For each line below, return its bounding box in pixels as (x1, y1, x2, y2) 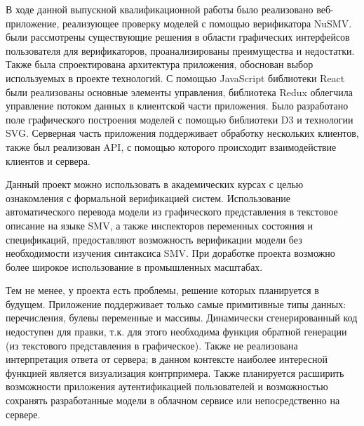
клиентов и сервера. (6, 153, 90, 168)
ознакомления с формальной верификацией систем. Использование (6, 190, 290, 205)
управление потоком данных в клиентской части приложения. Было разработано (6, 98, 349, 113)
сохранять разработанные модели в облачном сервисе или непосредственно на (6, 393, 340, 408)
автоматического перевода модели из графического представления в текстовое (6, 204, 338, 219)
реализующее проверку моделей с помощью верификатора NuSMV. (62, 15, 352, 30)
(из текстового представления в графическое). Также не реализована (6, 338, 298, 352)
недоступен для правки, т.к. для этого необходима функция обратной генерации (6, 324, 347, 339)
